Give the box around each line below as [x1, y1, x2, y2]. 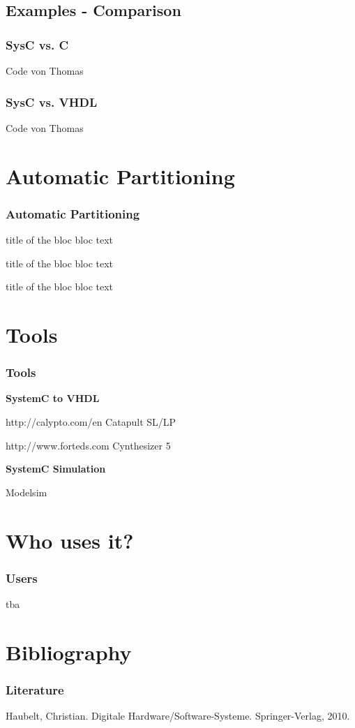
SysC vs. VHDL [6, 93, 98, 110]
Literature [6, 681, 64, 698]
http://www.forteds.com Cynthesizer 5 [6, 438, 171, 452]
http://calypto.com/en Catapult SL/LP [6, 414, 176, 429]
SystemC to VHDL [6, 391, 100, 406]
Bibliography [6, 637, 132, 666]
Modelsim [6, 484, 47, 499]
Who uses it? [6, 526, 134, 554]
